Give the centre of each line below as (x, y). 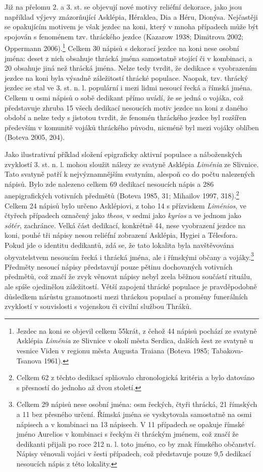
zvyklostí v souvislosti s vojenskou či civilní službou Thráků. (98, 306)
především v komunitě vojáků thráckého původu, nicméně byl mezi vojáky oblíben (132, 127)
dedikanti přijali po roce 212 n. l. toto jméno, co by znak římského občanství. (136, 443)
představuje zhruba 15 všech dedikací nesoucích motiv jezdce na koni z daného (126, 107)
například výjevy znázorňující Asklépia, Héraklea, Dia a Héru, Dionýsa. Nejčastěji (131, 16)
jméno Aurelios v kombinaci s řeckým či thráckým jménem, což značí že (127, 434)
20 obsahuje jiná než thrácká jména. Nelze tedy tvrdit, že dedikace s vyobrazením (131, 68)
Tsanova (29, 360)
